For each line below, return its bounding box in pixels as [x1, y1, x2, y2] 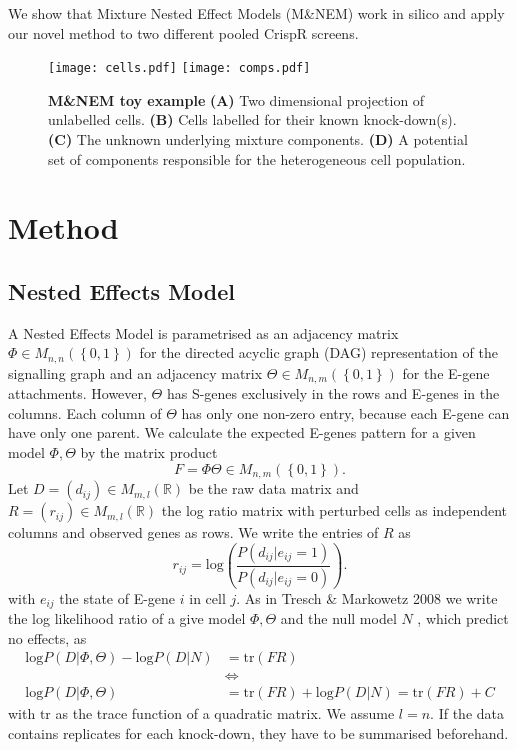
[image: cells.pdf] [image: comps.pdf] [48, 61, 311, 76]
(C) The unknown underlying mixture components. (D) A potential [48, 129, 468, 150]
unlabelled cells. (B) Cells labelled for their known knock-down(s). [48, 109, 457, 130]
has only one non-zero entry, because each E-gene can [181, 402, 510, 423]
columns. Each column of [8, 402, 162, 423]
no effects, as [8, 627, 87, 648]
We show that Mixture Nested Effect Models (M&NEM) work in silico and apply [8, 3, 505, 23]
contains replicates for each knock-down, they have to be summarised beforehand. [8, 722, 509, 743]
